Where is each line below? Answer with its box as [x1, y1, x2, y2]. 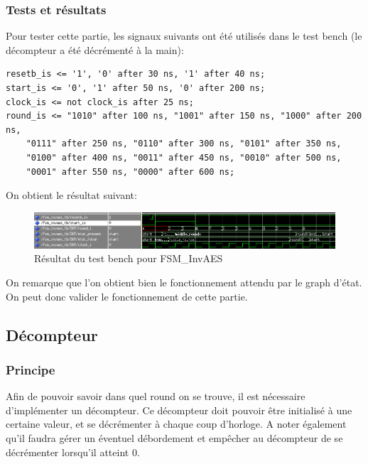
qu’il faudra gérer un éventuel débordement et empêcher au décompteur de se [6, 430, 343, 445]
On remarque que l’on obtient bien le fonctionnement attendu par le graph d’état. [6, 274, 362, 289]
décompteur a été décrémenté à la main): [6, 42, 184, 57]
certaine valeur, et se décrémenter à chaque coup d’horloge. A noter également [6, 416, 347, 431]
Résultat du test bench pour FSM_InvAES [34, 251, 223, 266]
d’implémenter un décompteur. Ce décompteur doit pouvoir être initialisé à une [6, 402, 352, 417]
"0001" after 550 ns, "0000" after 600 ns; [26, 166, 235, 177]
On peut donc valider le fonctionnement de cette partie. [6, 288, 248, 303]
